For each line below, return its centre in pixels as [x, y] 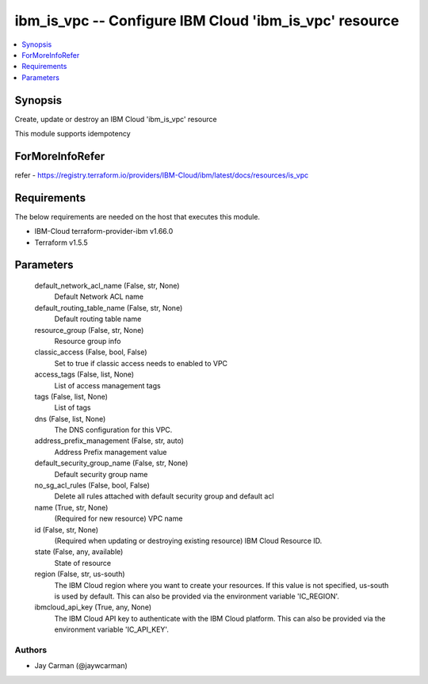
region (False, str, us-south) [80, 574]
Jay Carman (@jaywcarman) [81, 666]
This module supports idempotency [73, 134]
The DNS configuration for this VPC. [113, 430]
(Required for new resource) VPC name [118, 518]
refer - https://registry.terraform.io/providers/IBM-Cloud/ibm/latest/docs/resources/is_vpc [162, 175]
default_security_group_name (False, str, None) [111, 463]
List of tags [73, 407]
